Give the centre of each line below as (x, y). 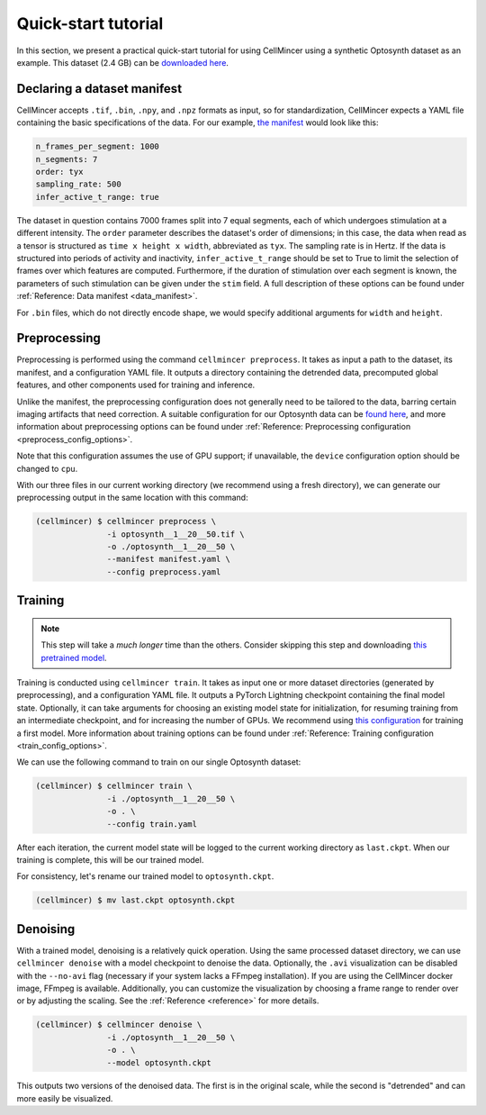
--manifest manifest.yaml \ (169, 559)
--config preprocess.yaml (164, 571)
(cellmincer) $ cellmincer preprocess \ (126, 521)
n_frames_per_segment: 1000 (97, 147)
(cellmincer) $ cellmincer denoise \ (119, 1025)
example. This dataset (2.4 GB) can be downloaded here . (123, 62)
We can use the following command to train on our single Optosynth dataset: (159, 762)
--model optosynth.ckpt (159, 1062)
